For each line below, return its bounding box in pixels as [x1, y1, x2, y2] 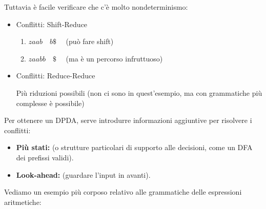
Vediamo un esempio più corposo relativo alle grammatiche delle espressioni [4, 186, 242, 197]
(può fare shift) [66, 36, 114, 47]
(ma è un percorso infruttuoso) [66, 53, 163, 64]
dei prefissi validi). [16, 152, 74, 162]
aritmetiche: [4, 196, 42, 207]
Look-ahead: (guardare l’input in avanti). [16, 169, 151, 180]
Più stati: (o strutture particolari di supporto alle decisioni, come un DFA [16, 142, 253, 153]
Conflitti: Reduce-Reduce [16, 70, 95, 81]
